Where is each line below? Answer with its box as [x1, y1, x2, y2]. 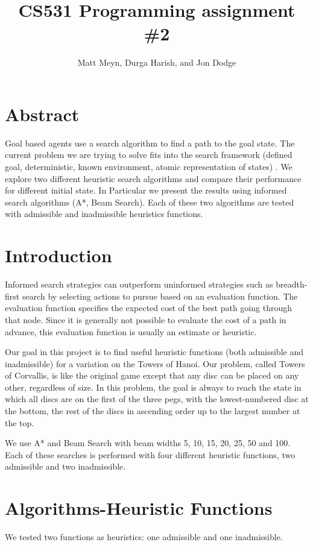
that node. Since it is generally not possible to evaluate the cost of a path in [5, 313, 286, 326]
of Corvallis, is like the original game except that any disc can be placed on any [5, 369, 299, 382]
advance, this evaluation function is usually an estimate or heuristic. [5, 325, 257, 338]
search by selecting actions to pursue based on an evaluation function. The [22, 289, 298, 302]
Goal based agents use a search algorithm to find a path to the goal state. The [5, 136, 295, 149]
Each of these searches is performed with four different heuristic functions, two [5, 448, 296, 461]
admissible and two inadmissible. [5, 460, 126, 473]
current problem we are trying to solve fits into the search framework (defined [5, 148, 292, 161]
